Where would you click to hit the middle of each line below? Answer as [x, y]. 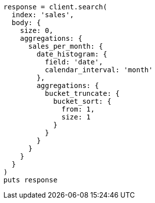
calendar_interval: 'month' [99, 70]
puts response [31, 180]
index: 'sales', [43, 15]
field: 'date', [74, 62]
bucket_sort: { [82, 101]
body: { [26, 23]
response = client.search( [55, 7]
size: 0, [37, 30]
